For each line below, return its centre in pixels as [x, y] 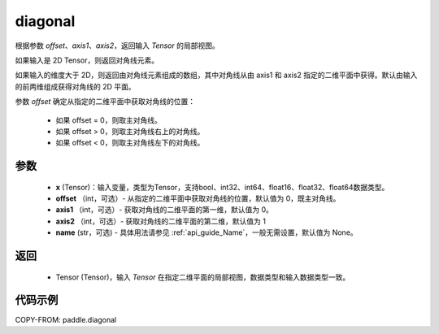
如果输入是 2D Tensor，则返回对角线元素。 [87, 60]
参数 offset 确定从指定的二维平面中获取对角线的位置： [105, 102]
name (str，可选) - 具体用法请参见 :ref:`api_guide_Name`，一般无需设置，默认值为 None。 [206, 232]
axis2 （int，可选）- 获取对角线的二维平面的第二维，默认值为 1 [161, 221]
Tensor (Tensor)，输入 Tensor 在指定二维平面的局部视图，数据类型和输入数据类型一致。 [203, 277]
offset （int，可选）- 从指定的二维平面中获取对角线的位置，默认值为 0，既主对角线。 [198, 198]
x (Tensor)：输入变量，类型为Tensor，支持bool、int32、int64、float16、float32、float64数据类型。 [222, 187]
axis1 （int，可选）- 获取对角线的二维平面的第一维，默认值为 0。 [165, 210]
